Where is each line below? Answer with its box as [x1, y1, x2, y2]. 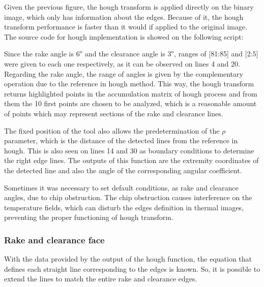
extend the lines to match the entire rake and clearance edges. [4, 273, 197, 284]
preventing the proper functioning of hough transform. [4, 212, 173, 222]
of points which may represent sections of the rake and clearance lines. [4, 108, 223, 118]
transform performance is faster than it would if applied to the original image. [4, 21, 248, 32]
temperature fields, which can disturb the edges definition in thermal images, [4, 202, 244, 212]
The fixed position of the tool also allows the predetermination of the [4, 125, 220, 136]
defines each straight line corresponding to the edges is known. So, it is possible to [4, 263, 260, 274]
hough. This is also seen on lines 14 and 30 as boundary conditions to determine [4, 145, 254, 155]
